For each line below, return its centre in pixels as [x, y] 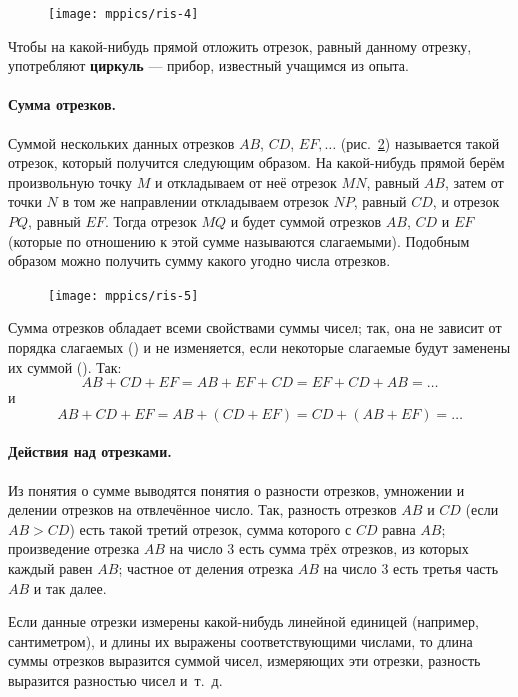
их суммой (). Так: [65, 366]
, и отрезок [466, 201]
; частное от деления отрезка [206, 568]
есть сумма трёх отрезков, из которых [354, 548]
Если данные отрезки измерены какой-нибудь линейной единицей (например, [243, 621]
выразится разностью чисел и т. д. [115, 679]
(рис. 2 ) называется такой [420, 142]
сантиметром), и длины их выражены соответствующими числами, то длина [240, 640]
